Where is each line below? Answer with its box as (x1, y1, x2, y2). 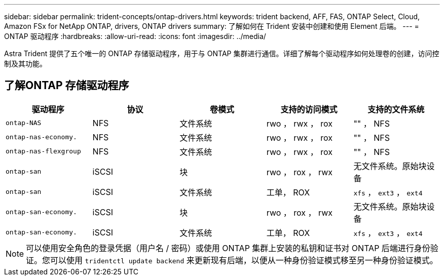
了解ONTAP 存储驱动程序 (4, 79, 129, 92)
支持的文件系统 (367, 104, 425, 114)
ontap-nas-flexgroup (6, 147, 81, 155)
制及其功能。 (4, 59, 47, 68)
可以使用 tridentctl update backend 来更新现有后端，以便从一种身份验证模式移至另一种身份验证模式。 (50, 255, 438, 265)
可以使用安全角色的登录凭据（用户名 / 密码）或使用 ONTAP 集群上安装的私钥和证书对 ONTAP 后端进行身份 (26, 243, 430, 253)
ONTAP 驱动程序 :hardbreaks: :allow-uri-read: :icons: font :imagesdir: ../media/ (4, 32, 266, 41)
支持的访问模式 (280, 104, 338, 114)
